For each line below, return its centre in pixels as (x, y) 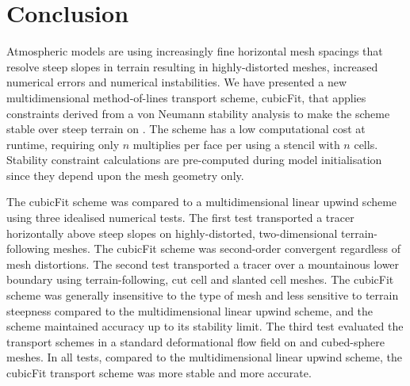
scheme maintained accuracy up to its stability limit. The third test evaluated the (205, 326)
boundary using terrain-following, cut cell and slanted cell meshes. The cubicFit (200, 279)
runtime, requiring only (63, 144)
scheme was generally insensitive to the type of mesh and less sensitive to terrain (203, 295)
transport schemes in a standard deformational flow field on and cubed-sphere (195, 341)
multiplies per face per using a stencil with (236, 144)
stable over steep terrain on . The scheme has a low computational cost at (186, 129)
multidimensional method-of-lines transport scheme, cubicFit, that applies (186, 97)
